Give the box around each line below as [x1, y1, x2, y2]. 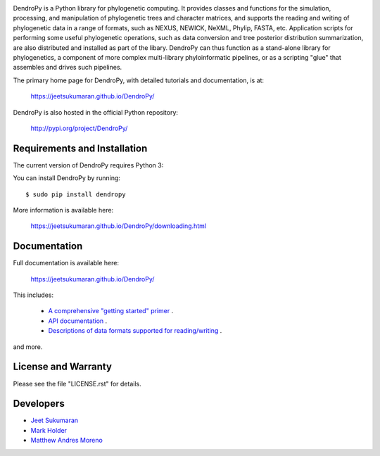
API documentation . [48, 317, 108, 325]
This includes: [13, 291, 54, 299]
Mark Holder [30, 426, 67, 434]
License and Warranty [13, 361, 113, 373]
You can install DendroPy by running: [13, 174, 121, 182]
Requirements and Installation [13, 142, 148, 154]
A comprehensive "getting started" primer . [48, 307, 174, 315]
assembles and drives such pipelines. [13, 63, 122, 72]
